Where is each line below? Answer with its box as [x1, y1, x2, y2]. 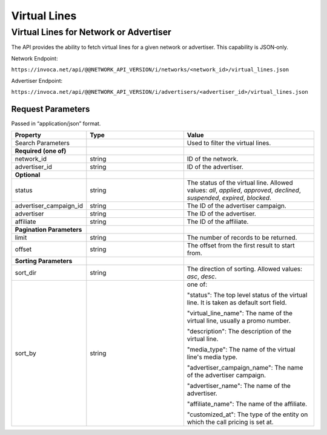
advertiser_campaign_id [15, 201, 83, 210]
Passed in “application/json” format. [11, 120, 101, 127]
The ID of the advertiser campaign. [187, 201, 287, 210]
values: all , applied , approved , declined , [187, 186, 301, 195]
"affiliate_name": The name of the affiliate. [187, 400, 308, 408]
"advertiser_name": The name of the [187, 382, 291, 390]
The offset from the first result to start [187, 241, 295, 250]
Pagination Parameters [15, 226, 82, 234]
